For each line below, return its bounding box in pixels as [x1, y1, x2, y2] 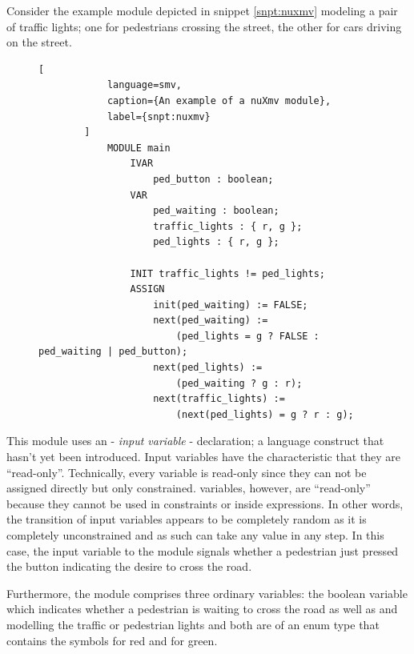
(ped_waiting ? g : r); [175, 377, 303, 389]
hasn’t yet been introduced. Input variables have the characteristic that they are [6, 448, 400, 465]
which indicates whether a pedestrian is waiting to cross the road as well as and [6, 600, 398, 617]
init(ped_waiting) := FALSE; [153, 299, 308, 311]
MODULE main [107, 142, 171, 154]
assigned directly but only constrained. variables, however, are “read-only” [6, 479, 371, 496]
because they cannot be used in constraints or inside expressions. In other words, [6, 495, 404, 512]
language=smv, [107, 79, 182, 91]
